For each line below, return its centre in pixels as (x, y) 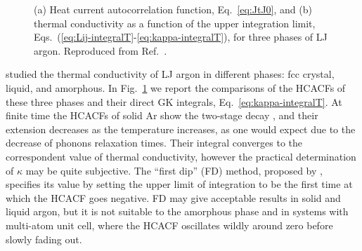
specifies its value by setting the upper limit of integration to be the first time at (179, 184)
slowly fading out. (44, 239)
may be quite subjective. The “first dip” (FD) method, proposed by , (174, 170)
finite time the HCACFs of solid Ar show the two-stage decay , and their (162, 115)
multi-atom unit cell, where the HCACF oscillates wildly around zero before (169, 225)
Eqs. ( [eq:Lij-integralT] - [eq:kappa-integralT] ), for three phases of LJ (181, 37)
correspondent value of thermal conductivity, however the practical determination (181, 156)
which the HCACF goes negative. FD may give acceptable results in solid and (173, 197)
